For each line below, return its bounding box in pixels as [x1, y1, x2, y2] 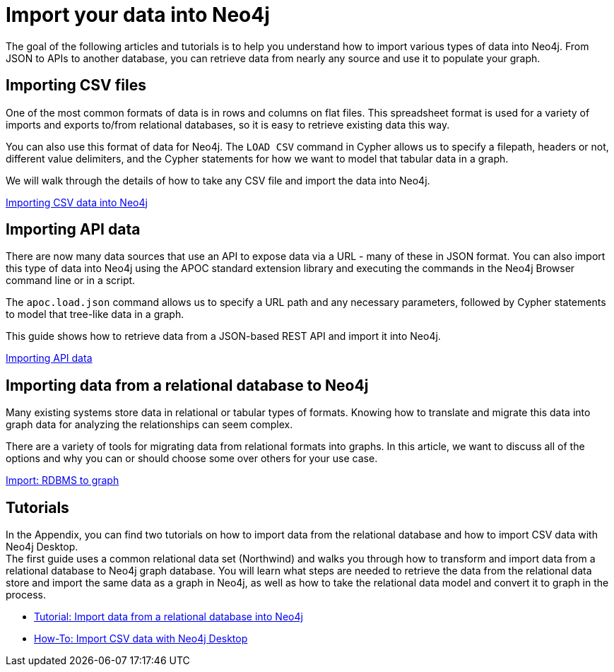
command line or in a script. [6, 274, 136, 287]
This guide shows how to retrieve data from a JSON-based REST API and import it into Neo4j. [6, 330, 441, 343]
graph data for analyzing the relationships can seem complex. [6, 418, 293, 431]
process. [6, 589, 46, 601]
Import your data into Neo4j [6, 3, 270, 27]
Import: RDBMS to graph [6, 474, 119, 487]
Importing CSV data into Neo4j [6, 196, 148, 208]
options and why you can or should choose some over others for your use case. [6, 452, 378, 465]
